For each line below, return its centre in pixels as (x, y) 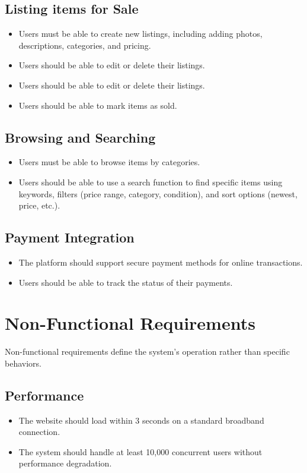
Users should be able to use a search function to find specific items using (151, 182)
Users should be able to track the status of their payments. (126, 282)
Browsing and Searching (80, 137)
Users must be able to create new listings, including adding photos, (140, 34)
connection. (39, 432)
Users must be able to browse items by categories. (109, 162)
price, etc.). (39, 205)
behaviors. (23, 363)
